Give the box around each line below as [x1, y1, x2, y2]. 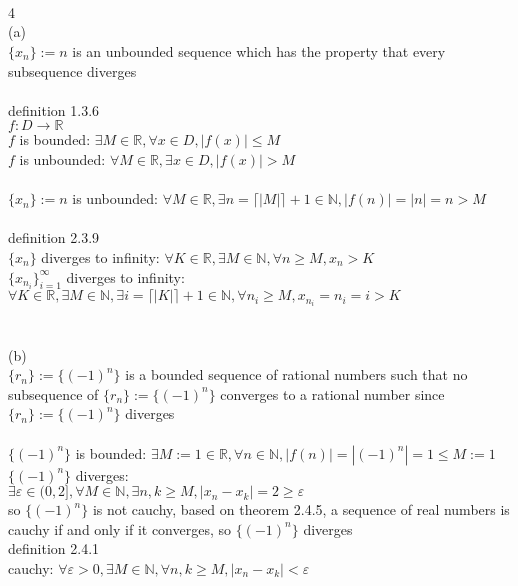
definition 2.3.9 [8, 227, 100, 248]
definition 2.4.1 [8, 538, 100, 559]
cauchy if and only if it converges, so [8, 518, 232, 539]
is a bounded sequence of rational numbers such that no [125, 364, 468, 385]
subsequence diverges [8, 60, 137, 81]
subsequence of [8, 383, 99, 404]
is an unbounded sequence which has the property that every [72, 40, 446, 61]
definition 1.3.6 [8, 99, 100, 120]
